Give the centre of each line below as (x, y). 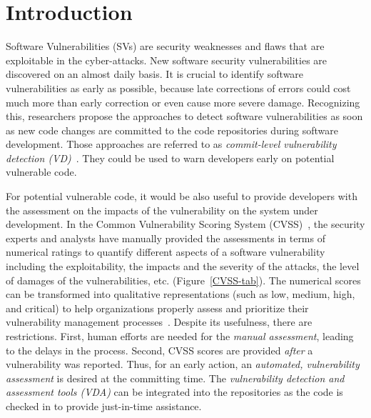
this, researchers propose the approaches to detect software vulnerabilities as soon (184, 116)
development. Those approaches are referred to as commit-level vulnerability (171, 144)
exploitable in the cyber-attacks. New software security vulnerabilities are (167, 60)
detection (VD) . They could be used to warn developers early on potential (170, 158)
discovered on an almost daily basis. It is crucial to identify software (155, 74)
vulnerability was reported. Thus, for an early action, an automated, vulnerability (183, 364)
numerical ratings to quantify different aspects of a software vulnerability (166, 252)
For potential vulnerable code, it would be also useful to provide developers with (182, 196)
